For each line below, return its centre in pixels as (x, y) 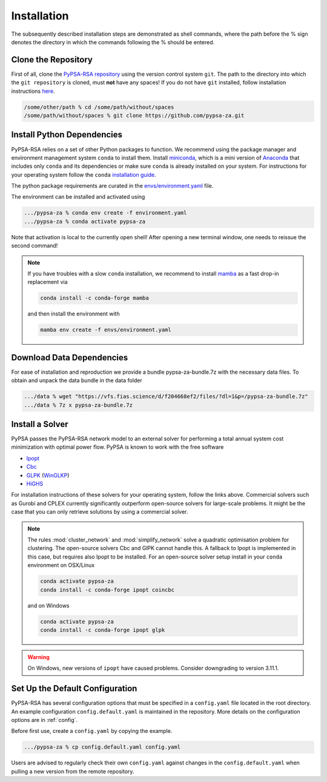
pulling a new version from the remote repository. (73, 771)
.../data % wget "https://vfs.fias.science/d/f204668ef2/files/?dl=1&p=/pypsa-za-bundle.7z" (166, 396)
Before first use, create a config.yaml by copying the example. (92, 731)
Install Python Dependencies (67, 135)
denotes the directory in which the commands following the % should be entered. (113, 42)
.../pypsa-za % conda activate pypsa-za (84, 221)
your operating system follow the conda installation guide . (84, 174)
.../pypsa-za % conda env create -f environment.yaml (105, 213)
